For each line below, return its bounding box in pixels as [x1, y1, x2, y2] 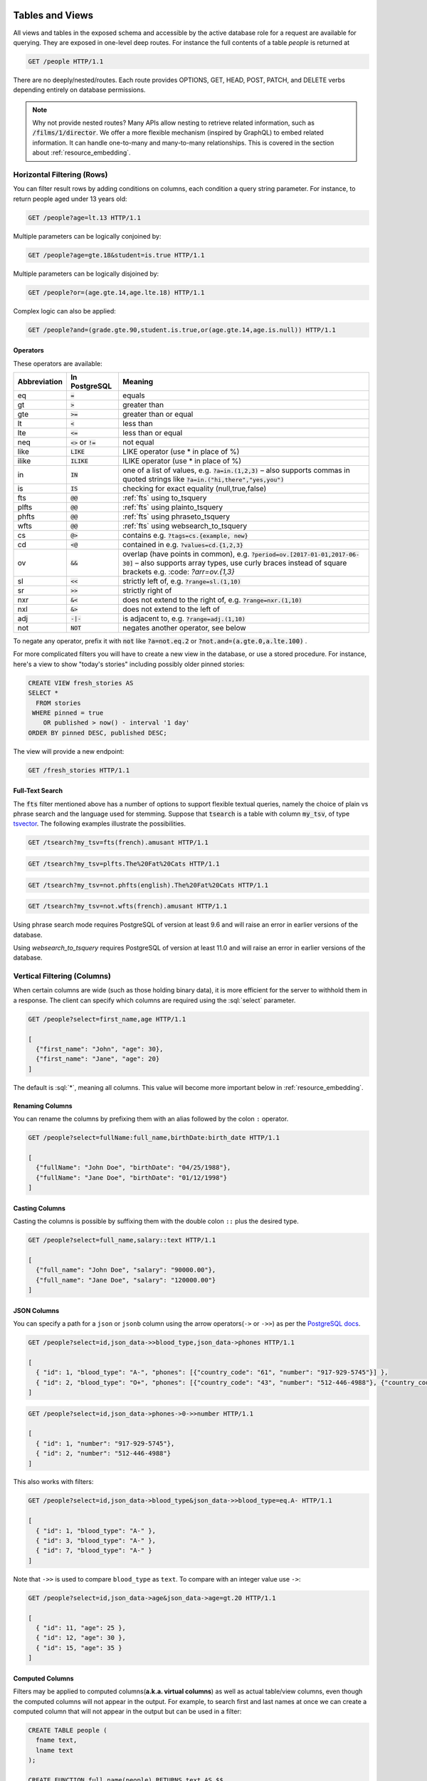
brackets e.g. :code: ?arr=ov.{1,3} [122, 567, 235, 577]
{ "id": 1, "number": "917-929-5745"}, [36, 1439, 175, 1448]
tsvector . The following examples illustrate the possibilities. [13, 819, 186, 828]
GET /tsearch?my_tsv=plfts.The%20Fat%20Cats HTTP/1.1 [28, 860, 220, 868]
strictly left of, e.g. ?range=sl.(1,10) [122, 576, 241, 586]
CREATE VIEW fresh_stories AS [28, 679, 134, 687]
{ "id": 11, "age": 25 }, [36, 1624, 126, 1631]
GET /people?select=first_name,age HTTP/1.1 [28, 1015, 186, 1023]
